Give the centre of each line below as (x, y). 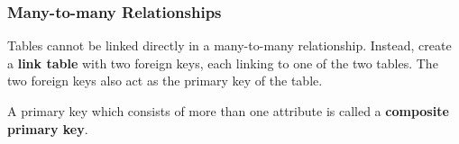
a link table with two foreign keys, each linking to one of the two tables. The (223, 63)
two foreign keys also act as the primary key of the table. (165, 81)
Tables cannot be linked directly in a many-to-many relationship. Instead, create (229, 45)
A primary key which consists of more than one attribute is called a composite (228, 111)
